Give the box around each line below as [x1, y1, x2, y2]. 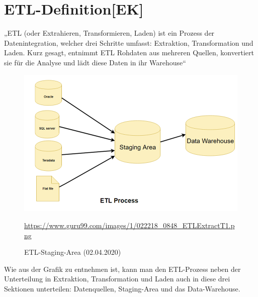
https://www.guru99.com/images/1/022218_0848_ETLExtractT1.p [24, 220, 235, 231]
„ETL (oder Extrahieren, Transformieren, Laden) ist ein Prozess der [4, 28, 215, 38]
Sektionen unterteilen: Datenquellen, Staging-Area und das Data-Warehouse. [4, 283, 240, 294]
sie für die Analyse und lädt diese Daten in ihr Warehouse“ [4, 57, 186, 67]
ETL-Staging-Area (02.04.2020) [24, 247, 121, 257]
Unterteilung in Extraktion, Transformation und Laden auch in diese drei [4, 273, 230, 284]
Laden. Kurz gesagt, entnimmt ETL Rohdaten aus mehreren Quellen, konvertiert [4, 47, 254, 58]
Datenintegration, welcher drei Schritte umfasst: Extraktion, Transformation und [4, 37, 253, 48]
